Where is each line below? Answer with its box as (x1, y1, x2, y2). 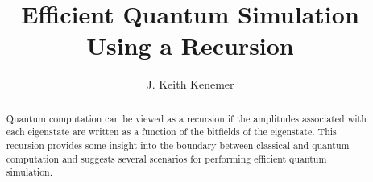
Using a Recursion (86, 29, 294, 62)
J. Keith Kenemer (146, 76, 234, 93)
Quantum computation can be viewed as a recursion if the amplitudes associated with (6, 111, 367, 125)
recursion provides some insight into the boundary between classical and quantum (6, 139, 350, 152)
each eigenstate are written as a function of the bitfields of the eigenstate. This (6, 125, 337, 139)
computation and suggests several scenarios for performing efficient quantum (6, 151, 327, 165)
